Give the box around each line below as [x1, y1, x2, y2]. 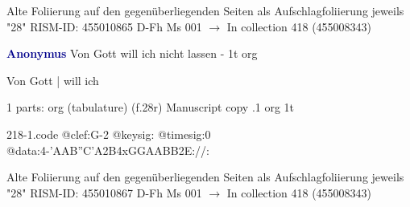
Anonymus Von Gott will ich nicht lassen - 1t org [6, 45, 258, 62]
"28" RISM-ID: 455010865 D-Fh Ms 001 [6, 18, 202, 34]
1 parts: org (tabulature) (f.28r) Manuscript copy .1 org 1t [6, 99, 295, 116]
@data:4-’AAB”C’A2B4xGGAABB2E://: [6, 141, 210, 158]
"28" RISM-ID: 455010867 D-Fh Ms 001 [6, 184, 202, 201]
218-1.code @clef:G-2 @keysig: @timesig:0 [6, 125, 211, 142]
